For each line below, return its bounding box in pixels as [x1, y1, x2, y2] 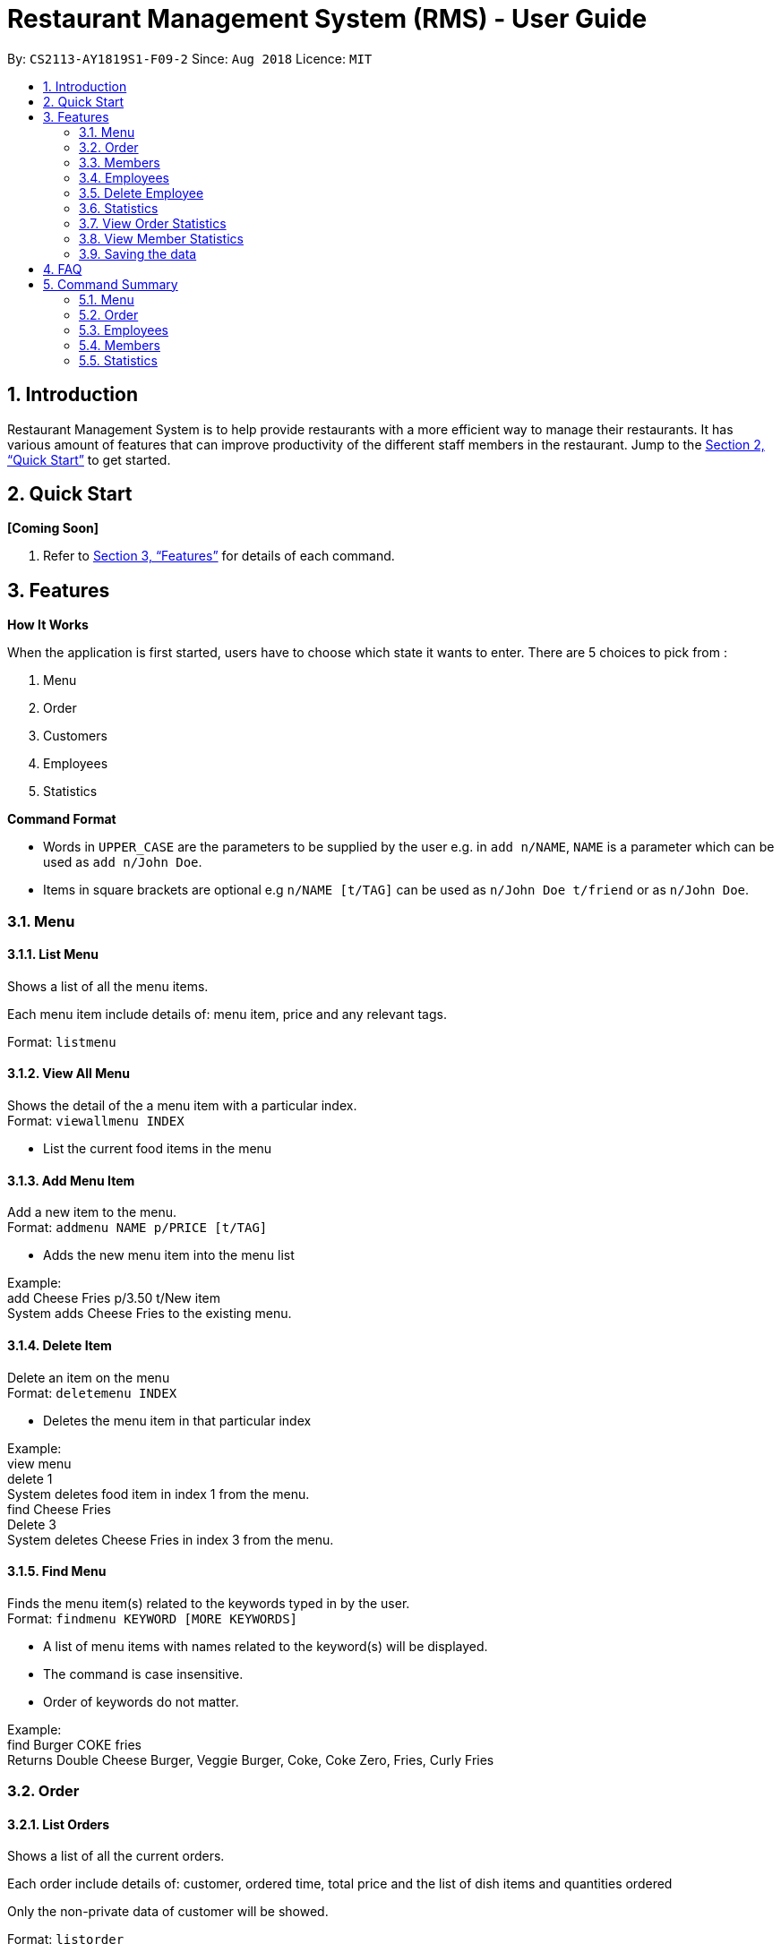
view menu [7, 1455, 72, 1471]
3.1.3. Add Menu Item [7, 1172, 135, 1188]
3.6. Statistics [79, 200, 159, 216]
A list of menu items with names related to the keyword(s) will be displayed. [43, 1638, 488, 1654]
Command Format [7, 811, 116, 827]
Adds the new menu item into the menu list [43, 1247, 295, 1263]
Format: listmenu [7, 1033, 116, 1049]
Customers [43, 728, 107, 744]
